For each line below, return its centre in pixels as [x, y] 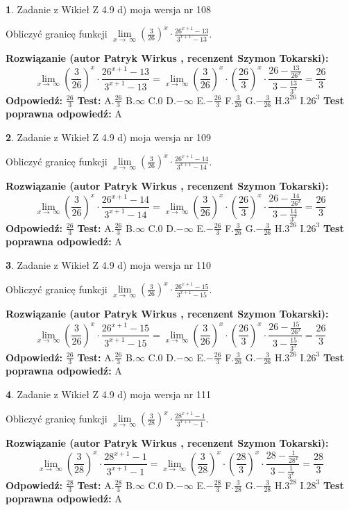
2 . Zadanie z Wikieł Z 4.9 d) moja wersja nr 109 [109, 137]
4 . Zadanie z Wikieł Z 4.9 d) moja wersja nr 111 [109, 394]
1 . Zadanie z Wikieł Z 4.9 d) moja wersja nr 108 [109, 9]
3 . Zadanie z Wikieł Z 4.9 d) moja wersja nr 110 [109, 264]
